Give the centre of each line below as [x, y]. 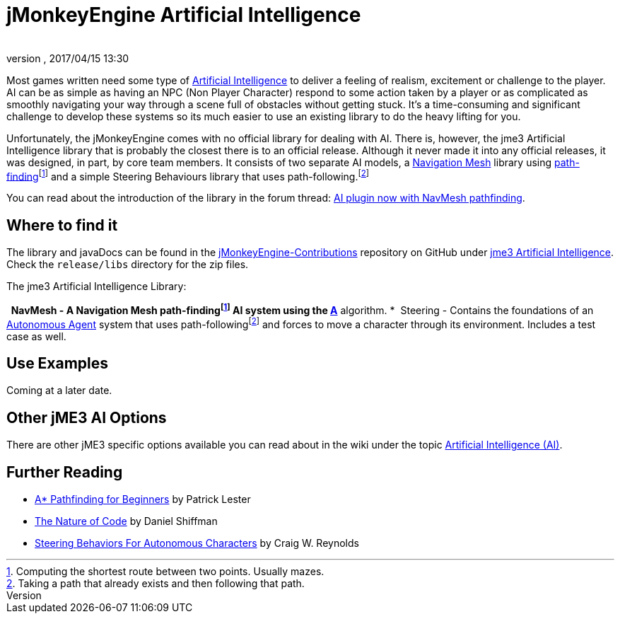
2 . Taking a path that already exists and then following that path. [156, 584]
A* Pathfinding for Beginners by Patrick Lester [143, 499]
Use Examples [58, 363]
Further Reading [65, 472]
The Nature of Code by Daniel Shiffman [126, 521]
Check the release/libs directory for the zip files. [128, 265]
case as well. [36, 336]
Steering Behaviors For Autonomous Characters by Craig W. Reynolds [197, 543]
